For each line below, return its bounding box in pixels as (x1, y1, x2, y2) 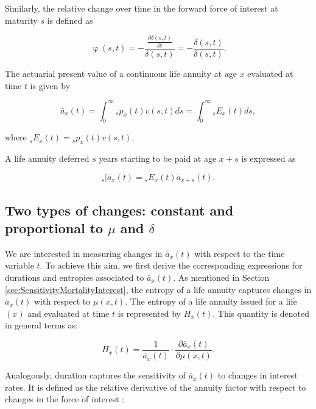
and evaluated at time (27, 306, 110, 319)
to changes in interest (217, 369, 298, 382)
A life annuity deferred (5, 152, 90, 165)
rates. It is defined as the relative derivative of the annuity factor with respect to (5, 380, 306, 393)
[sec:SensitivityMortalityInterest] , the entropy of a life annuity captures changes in (5, 283, 312, 295)
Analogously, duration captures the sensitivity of (5, 369, 186, 382)
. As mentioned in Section (173, 271, 270, 284)
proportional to (5, 219, 104, 237)
